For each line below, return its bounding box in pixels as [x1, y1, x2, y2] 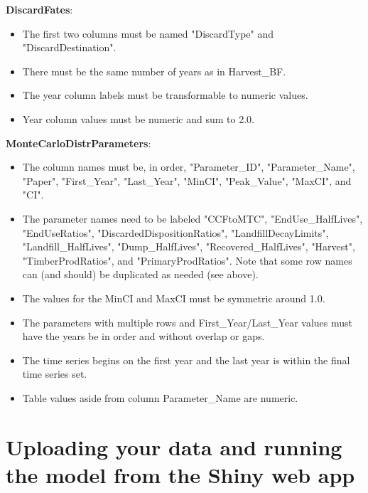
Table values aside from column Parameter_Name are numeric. [22, 390, 298, 405]
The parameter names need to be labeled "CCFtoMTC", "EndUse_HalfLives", [22, 211, 363, 226]
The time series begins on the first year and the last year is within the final [22, 352, 350, 367]
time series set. [22, 366, 87, 381]
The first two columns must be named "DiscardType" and [22, 26, 274, 41]
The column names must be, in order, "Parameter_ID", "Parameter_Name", [22, 159, 355, 174]
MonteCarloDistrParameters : [6, 135, 151, 150]
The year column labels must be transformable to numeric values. [22, 88, 308, 102]
